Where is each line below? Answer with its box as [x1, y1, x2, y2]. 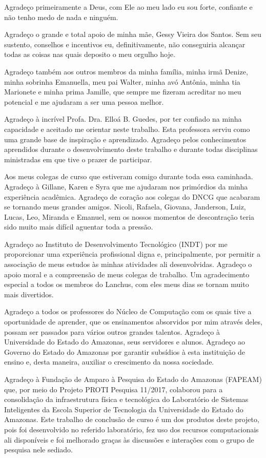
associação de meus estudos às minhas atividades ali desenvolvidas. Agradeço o [4, 259, 252, 270]
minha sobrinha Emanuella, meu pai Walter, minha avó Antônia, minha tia [4, 76, 240, 87]
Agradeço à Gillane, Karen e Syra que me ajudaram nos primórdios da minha [4, 181, 248, 192]
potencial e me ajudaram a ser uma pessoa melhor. [4, 96, 164, 107]
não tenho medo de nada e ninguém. [4, 11, 118, 22]
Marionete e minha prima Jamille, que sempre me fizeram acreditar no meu [4, 86, 241, 97]
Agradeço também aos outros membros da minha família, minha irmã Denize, [4, 66, 248, 77]
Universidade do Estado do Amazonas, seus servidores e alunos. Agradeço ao [4, 336, 245, 347]
